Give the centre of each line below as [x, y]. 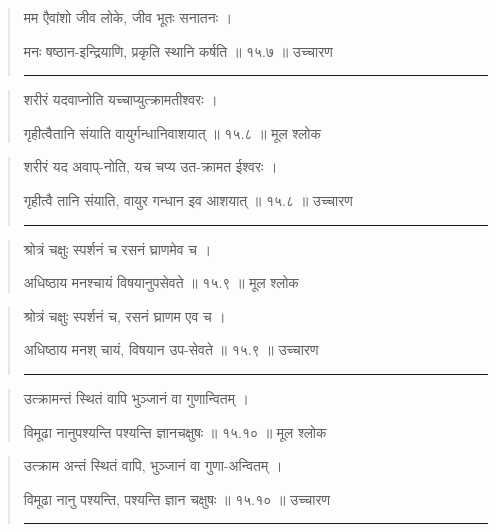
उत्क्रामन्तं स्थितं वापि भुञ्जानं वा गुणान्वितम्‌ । [136, 397]
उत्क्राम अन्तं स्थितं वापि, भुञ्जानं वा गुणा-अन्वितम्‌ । [153, 465]
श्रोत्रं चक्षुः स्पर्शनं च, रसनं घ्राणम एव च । [124, 315]
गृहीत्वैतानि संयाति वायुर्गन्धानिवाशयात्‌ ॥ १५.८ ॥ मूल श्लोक [172, 132]
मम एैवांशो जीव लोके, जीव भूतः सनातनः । [128, 17]
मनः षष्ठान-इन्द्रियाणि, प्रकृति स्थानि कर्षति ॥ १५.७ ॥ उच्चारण [178, 50]
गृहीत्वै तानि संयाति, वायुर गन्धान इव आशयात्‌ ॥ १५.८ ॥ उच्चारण [188, 199]
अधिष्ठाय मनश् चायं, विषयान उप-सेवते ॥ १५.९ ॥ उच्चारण [171, 349]
